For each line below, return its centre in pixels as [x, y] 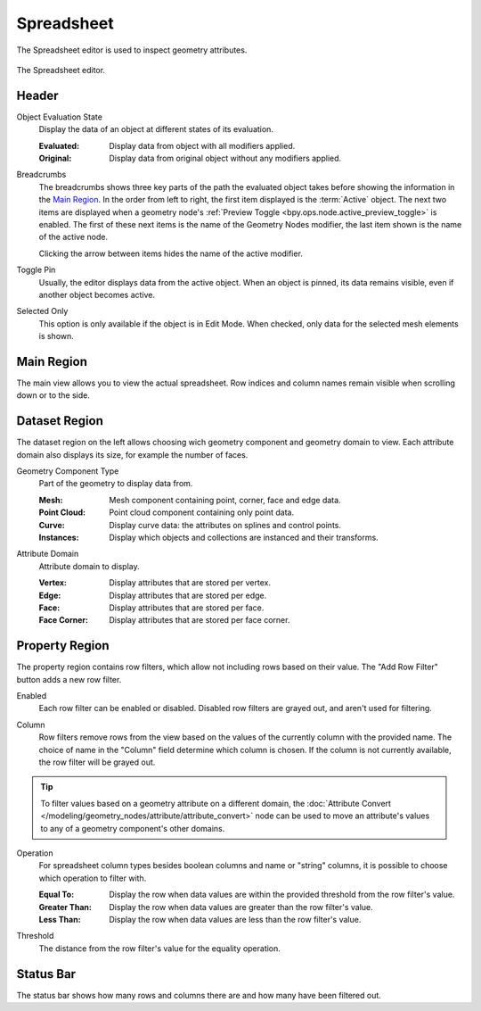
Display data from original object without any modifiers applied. [225, 158]
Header [37, 95]
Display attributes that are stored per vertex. [190, 583]
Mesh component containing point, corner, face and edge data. [225, 500]
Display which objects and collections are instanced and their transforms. [244, 538]
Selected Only [42, 311]
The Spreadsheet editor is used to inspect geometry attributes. [132, 50]
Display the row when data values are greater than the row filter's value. [241, 907]
